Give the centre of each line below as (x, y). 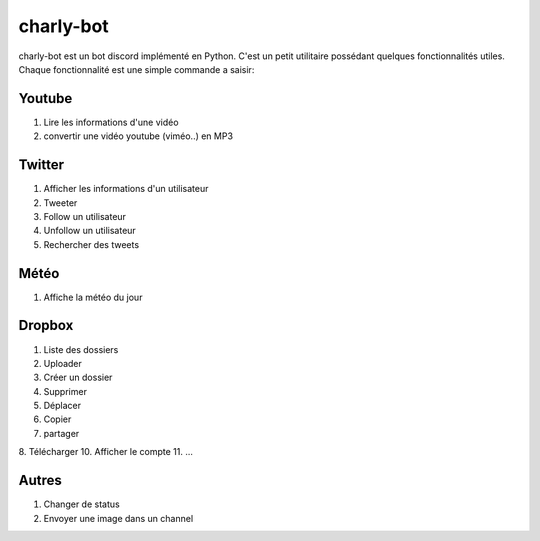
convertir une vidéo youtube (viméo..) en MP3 (138, 136)
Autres (40, 480)
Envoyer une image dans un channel (118, 518)
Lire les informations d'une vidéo (111, 122)
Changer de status (81, 504)
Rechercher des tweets (91, 244)
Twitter (41, 165)
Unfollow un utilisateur (90, 231)
